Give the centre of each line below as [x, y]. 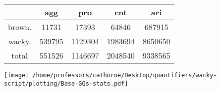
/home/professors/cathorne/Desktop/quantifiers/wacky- [125, 75]
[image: [17, 75]
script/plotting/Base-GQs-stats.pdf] [66, 83]
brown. [20, 27]
